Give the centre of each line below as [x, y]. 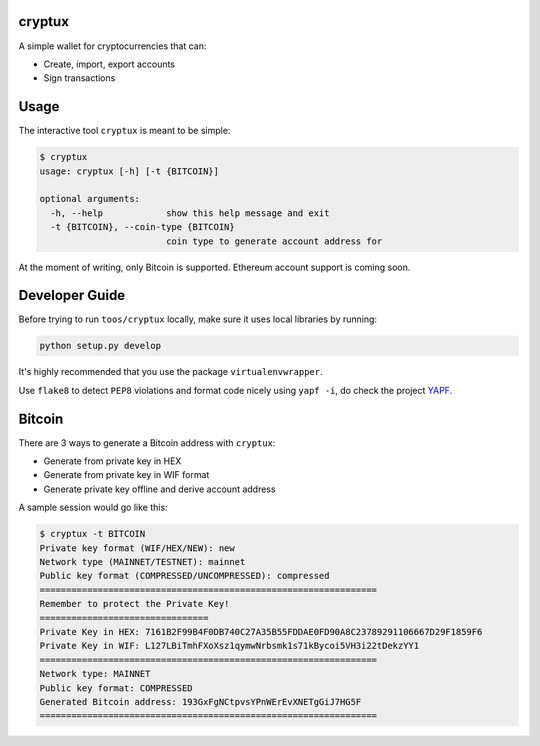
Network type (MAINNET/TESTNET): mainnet [142, 562]
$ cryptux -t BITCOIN [92, 534]
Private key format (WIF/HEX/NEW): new [137, 548]
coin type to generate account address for [274, 241]
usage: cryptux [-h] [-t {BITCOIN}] [129, 171]
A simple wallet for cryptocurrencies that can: [112, 46]
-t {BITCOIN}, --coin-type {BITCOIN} [142, 227]
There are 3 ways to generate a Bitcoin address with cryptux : [147, 442]
